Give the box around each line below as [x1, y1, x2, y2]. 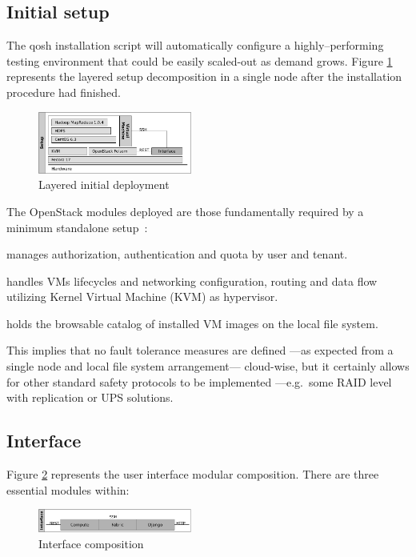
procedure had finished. [6, 83, 121, 100]
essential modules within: [6, 481, 130, 498]
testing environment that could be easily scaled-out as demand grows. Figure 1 [6, 52, 393, 69]
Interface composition [38, 535, 144, 551]
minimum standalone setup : [6, 218, 148, 235]
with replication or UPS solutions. [6, 389, 174, 406]
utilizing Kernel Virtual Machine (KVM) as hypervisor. [6, 288, 278, 305]
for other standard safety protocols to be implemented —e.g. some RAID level [6, 373, 392, 390]
